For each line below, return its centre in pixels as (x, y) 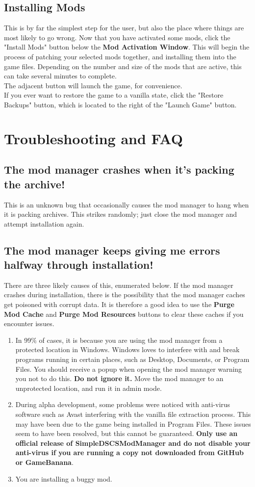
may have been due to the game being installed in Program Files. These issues (133, 423)
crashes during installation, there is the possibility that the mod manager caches (125, 295)
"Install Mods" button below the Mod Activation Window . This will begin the (127, 47)
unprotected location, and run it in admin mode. (89, 388)
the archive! (35, 184)
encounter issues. (29, 323)
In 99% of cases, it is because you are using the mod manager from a (119, 340)
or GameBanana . (44, 462)
